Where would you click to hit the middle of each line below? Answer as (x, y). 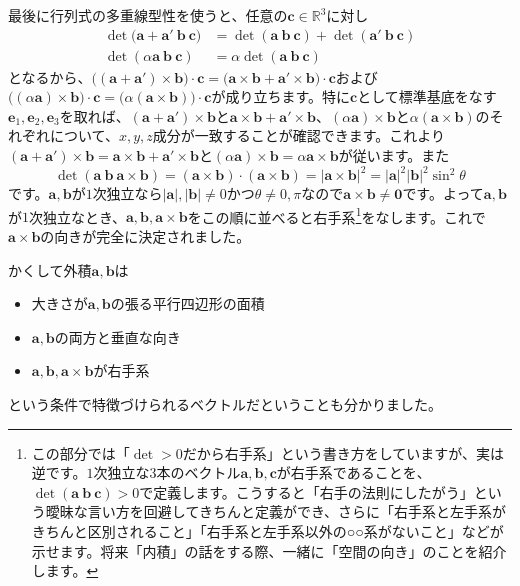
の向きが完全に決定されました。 (145, 235)
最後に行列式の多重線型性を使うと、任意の (148, 15)
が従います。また (394, 155)
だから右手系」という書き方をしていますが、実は (343, 452)
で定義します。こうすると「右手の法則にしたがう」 (306, 491)
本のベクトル (198, 472)
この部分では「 (80, 452)
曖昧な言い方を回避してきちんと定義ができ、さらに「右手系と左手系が (275, 511)
